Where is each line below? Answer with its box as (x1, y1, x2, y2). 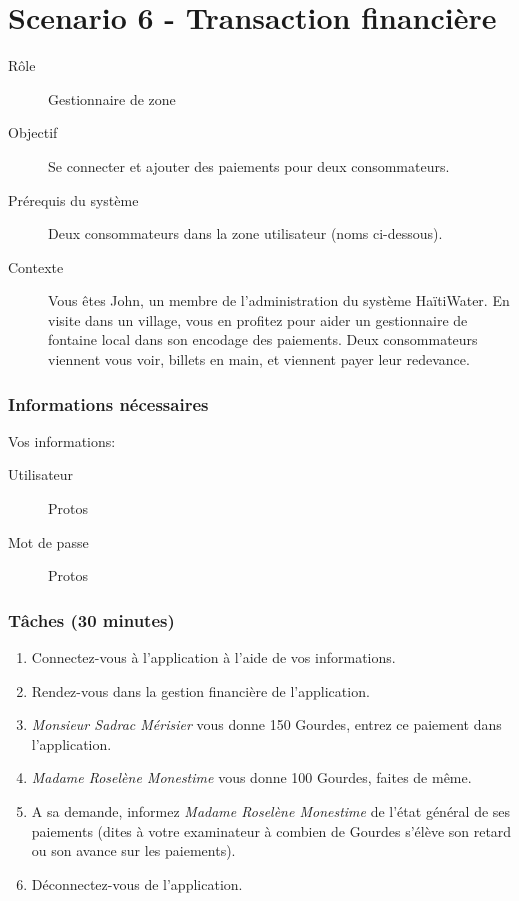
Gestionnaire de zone (48, 88, 176, 109)
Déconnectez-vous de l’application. (31, 873, 243, 894)
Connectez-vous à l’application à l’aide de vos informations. (31, 647, 396, 668)
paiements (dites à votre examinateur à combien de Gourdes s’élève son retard (31, 820, 512, 841)
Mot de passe (8, 531, 89, 552)
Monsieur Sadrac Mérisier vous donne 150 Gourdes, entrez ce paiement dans (31, 714, 502, 735)
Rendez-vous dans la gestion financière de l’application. (31, 680, 370, 701)
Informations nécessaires (8, 391, 209, 416)
